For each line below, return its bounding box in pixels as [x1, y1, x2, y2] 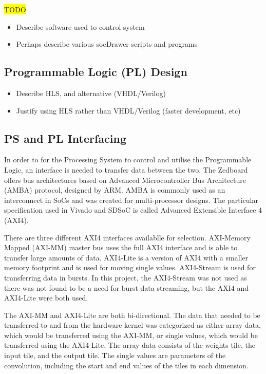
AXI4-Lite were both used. [4, 292, 88, 303]
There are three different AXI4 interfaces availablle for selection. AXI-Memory [4, 232, 251, 242]
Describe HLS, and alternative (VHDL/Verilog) [16, 87, 166, 98]
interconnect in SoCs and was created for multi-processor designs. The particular [4, 194, 258, 205]
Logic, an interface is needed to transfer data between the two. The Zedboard [4, 164, 248, 175]
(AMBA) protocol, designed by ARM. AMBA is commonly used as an [4, 184, 225, 195]
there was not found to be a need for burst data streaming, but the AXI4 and [4, 282, 249, 293]
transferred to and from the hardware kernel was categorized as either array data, [4, 320, 261, 330]
